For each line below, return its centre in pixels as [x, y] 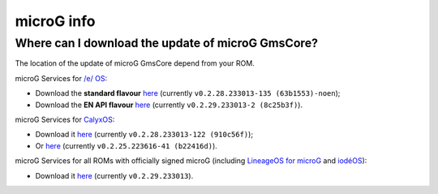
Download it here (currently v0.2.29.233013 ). [114, 175]
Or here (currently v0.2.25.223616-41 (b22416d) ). [127, 145]
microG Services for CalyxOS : [65, 119]
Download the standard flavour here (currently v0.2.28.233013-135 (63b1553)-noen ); [188, 93]
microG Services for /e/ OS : [61, 78]
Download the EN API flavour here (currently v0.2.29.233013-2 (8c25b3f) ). [169, 105]
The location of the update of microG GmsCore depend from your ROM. [135, 63]
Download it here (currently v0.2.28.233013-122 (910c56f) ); [144, 135]
